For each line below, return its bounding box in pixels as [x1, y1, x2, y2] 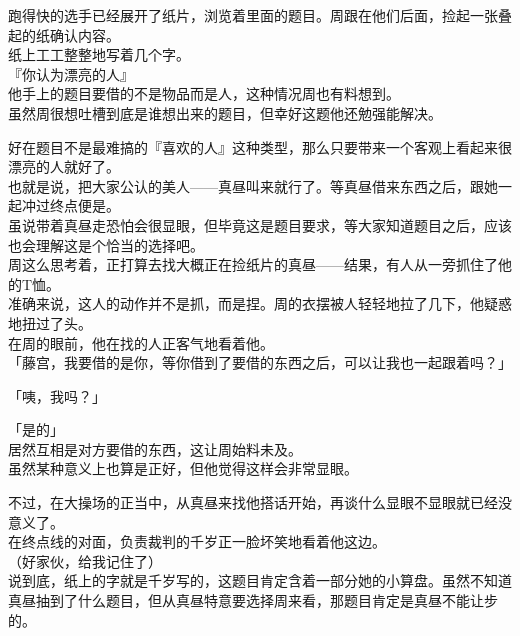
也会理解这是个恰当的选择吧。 [8, 234, 204, 255]
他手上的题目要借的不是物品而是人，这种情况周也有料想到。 [8, 83, 400, 104]
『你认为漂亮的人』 [8, 63, 134, 84]
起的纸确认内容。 [8, 24, 120, 45]
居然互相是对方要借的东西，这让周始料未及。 [8, 438, 302, 459]
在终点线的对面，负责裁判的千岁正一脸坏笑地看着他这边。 [8, 531, 386, 552]
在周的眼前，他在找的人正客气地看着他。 [8, 332, 274, 353]
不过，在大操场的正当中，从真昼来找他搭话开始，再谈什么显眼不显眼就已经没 [8, 492, 512, 513]
